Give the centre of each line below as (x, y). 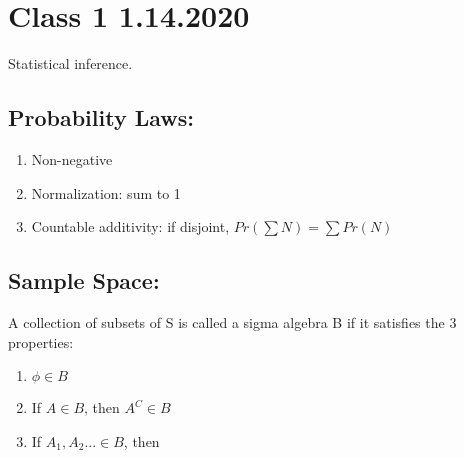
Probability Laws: (101, 117)
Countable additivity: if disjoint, (130, 226)
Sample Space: (84, 280)
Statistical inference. (70, 63)
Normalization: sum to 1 (106, 192)
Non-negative (72, 158)
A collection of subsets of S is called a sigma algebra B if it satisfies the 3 (232, 321)
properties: (41, 341)
